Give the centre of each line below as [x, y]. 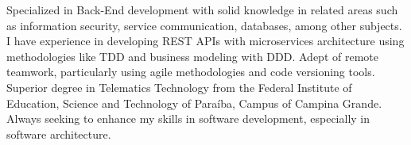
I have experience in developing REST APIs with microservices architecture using [205, 41]
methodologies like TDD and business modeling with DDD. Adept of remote [192, 56]
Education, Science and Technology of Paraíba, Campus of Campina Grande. [194, 103]
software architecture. [59, 134]
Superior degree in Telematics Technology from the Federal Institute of [179, 87]
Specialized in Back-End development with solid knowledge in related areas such [202, 10]
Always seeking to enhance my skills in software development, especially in [188, 118]
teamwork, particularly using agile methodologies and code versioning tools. [191, 72]
